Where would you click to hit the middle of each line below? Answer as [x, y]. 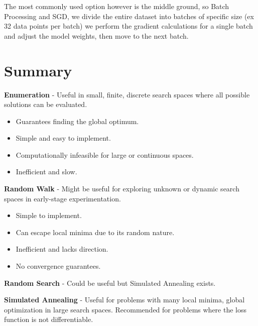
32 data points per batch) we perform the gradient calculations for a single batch [128, 26]
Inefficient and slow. [46, 172]
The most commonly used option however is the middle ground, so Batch [117, 6]
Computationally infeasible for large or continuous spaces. [105, 154]
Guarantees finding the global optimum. [77, 121]
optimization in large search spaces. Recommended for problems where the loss [125, 309]
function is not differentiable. [49, 319]
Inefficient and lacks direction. [62, 249]
